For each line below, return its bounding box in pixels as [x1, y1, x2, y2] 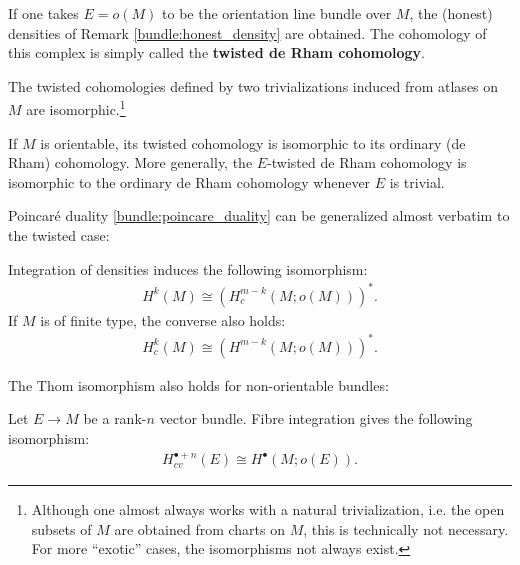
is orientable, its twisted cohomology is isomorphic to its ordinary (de [40, 132, 466, 153]
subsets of [31, 518, 92, 539]
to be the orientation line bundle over [162, 3, 392, 23]
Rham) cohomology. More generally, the [8, 152, 253, 173]
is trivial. [389, 171, 445, 192]
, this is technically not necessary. [303, 518, 509, 539]
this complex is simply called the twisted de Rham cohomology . [8, 42, 425, 63]
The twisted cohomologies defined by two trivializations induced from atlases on [8, 75, 499, 96]
